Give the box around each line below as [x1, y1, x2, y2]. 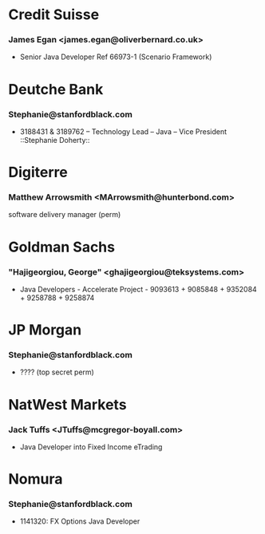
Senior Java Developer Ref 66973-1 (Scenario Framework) [19, 52, 212, 61]
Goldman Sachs [8, 238, 116, 256]
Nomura [8, 470, 63, 489]
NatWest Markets [8, 395, 127, 413]
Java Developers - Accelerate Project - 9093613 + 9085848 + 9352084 [19, 284, 257, 294]
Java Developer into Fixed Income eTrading [19, 441, 163, 452]
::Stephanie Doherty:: [19, 135, 90, 144]
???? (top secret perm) [19, 367, 94, 377]
